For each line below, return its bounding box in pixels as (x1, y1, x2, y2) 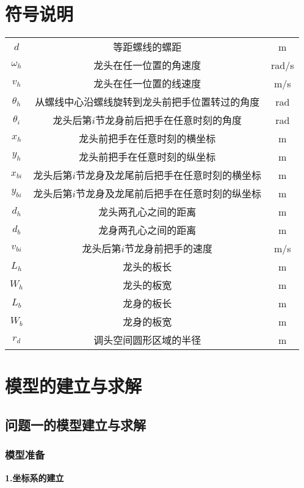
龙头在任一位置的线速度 (93, 76, 201, 91)
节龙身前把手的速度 (125, 241, 213, 256)
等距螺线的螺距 (113, 40, 182, 54)
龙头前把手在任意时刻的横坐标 (79, 131, 216, 146)
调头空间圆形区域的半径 (93, 333, 201, 348)
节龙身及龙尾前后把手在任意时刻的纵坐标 (76, 186, 262, 201)
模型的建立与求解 (5, 373, 142, 398)
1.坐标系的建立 (5, 471, 64, 484)
